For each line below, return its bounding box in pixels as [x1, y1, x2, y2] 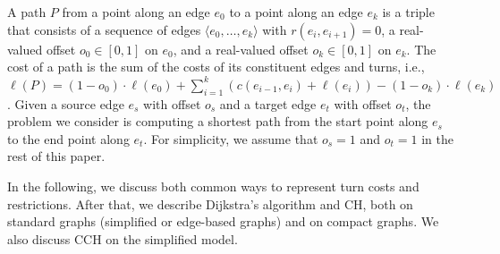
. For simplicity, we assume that [143, 129, 318, 148]
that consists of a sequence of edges [7, 20, 201, 38]
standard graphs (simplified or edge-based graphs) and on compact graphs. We [7, 212, 439, 231]
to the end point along [7, 129, 130, 148]
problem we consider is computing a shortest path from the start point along [7, 112, 428, 131]
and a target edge [219, 94, 317, 113]
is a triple [382, 3, 435, 21]
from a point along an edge [62, 3, 210, 21]
